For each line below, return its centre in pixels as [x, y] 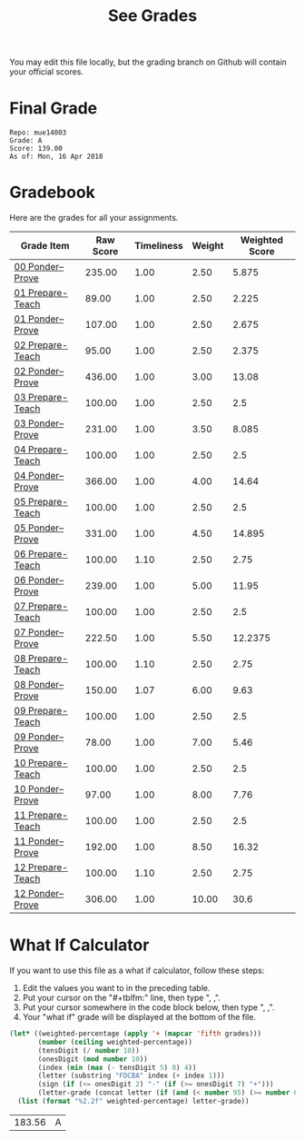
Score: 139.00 [36, 149]
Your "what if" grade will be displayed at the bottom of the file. [139, 1017]
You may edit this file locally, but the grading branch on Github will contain [148, 62]
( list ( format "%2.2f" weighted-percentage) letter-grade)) [133, 1101]
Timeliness [159, 246]
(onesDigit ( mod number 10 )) [93, 1059]
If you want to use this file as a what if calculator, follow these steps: [137, 970]
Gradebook [52, 193]
